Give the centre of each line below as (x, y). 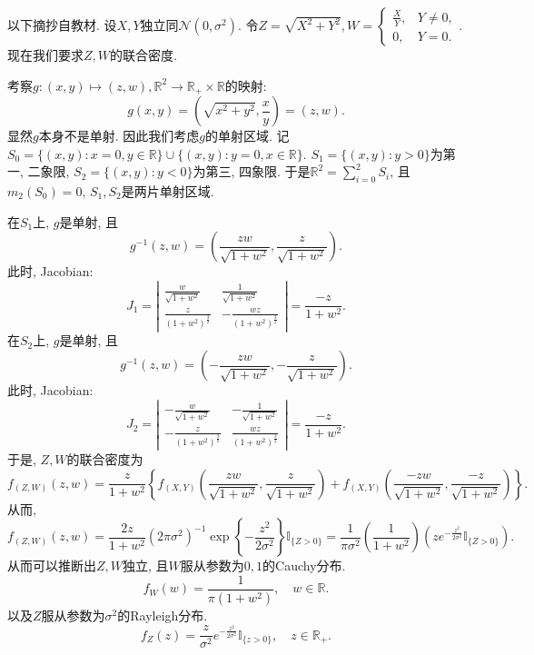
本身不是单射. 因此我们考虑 (119, 136)
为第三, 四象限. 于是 (252, 171)
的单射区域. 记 (247, 136)
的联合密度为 (105, 459)
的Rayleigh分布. (163, 615)
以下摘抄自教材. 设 (62, 25)
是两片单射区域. (168, 191)
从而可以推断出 (52, 566)
